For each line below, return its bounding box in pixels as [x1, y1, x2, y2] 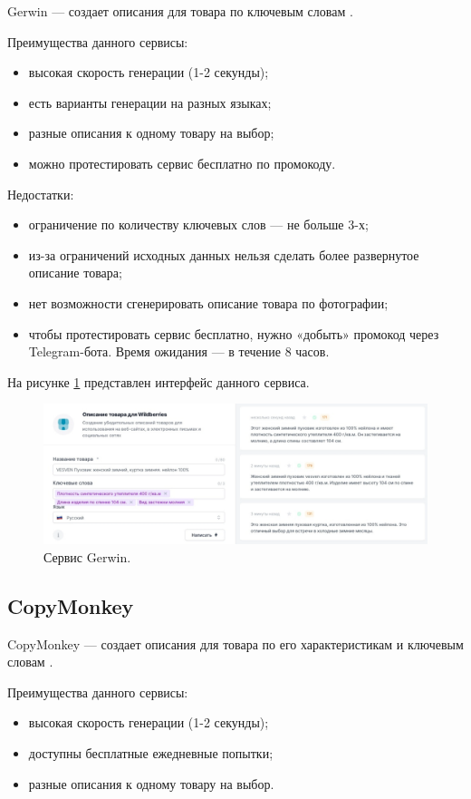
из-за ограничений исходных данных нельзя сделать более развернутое [28, 245, 419, 264]
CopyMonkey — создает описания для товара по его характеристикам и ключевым [7, 634, 464, 653]
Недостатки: [7, 184, 74, 203]
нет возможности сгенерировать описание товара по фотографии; [28, 293, 389, 312]
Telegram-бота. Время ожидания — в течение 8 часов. [28, 342, 330, 361]
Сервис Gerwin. [43, 547, 131, 566]
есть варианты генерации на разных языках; [28, 93, 272, 112]
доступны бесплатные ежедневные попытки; [28, 743, 274, 762]
